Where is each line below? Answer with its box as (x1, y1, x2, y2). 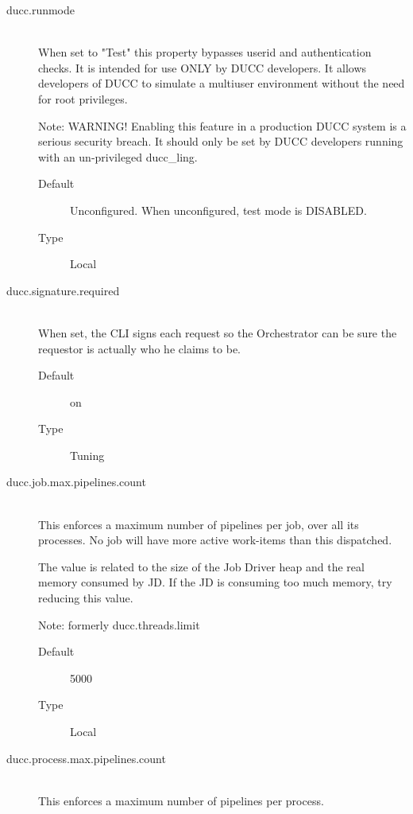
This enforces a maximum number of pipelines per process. (38, 792, 324, 808)
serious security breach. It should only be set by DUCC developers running (38, 133, 403, 150)
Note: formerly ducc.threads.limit (38, 616, 200, 633)
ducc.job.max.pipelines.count (6, 473, 146, 490)
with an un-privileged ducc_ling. (38, 148, 198, 165)
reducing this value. (38, 590, 133, 606)
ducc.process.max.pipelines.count (6, 750, 166, 766)
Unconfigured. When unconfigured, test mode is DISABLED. (70, 201, 367, 218)
